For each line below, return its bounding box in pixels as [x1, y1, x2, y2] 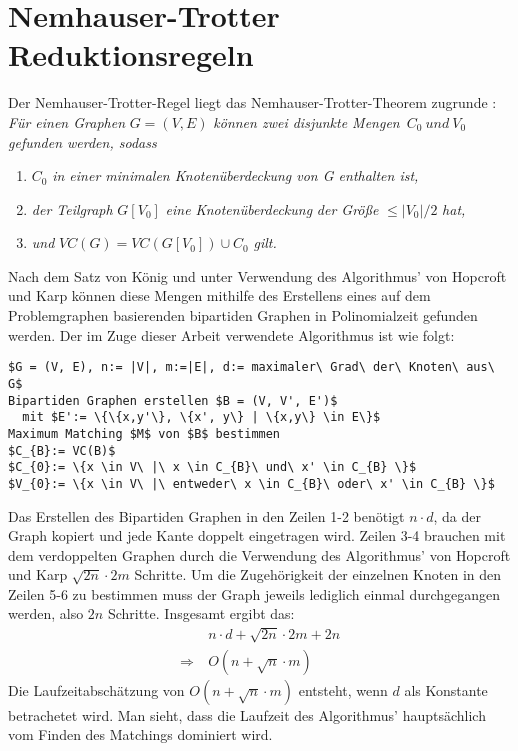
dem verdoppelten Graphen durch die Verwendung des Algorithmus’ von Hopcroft [8, 544, 511, 565]
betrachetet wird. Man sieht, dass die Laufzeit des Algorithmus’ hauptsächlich [8, 704, 486, 725]
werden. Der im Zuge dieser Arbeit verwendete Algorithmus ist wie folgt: [8, 324, 455, 345]
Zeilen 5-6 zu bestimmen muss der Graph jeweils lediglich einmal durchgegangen [8, 583, 501, 604]
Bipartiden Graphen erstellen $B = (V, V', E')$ [8, 393, 338, 408]
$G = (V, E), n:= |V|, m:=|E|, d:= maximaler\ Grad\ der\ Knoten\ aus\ [8, 360, 495, 375]
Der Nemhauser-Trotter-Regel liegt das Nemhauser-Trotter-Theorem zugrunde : [8, 92, 497, 113]
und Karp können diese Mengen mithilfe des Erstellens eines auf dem [8, 285, 431, 306]
